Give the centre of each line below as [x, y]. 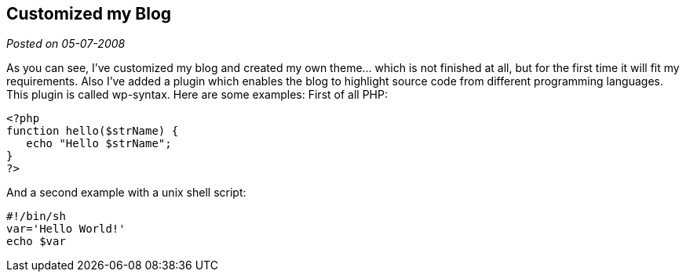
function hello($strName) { [93, 131]
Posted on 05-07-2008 [66, 44]
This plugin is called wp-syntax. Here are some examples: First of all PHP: [197, 95]
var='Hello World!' [66, 229]
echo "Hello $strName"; [99, 144]
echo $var [36, 242]
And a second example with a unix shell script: [126, 193]
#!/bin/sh [36, 217]
